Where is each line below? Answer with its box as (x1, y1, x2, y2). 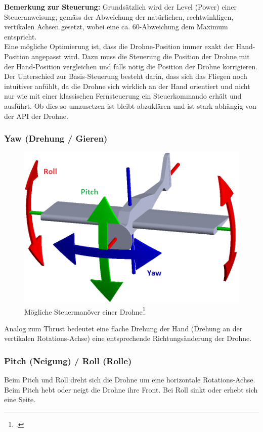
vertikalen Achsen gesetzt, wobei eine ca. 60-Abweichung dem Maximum (4, 21, 228, 32)
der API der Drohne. (4, 110, 68, 121)
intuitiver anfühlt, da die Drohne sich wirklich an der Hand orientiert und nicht (4, 80, 250, 91)
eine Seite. (4, 394, 36, 405)
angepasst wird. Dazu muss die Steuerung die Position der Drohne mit (31, 51, 250, 61)
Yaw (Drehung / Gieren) (4, 132, 108, 145)
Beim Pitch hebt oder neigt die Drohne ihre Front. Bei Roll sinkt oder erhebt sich (4, 384, 258, 395)
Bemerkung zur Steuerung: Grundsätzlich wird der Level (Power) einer (4, 2, 237, 12)
